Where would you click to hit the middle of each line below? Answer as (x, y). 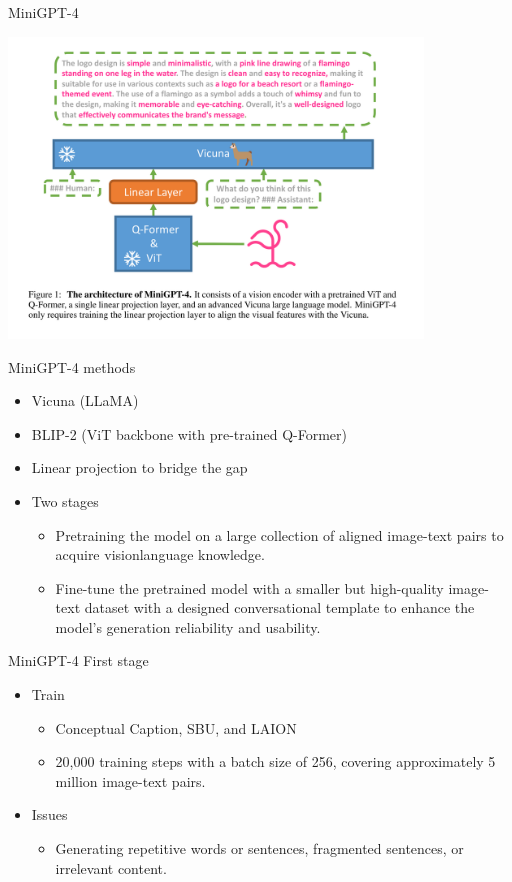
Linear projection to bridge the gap (139, 467)
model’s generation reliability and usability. (188, 626)
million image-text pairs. (130, 780)
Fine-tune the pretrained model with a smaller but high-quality (249, 587)
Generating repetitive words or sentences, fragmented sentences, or (259, 848)
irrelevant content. (111, 867)
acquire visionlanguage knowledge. (160, 554)
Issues (49, 814)
